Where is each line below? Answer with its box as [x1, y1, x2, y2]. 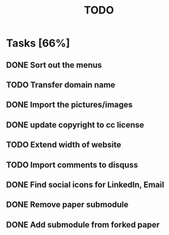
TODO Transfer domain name [6, 80, 116, 90]
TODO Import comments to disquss [6, 160, 138, 170]
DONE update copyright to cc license [6, 120, 144, 130]
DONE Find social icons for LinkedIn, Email [6, 180, 164, 190]
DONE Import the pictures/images [6, 100, 133, 110]
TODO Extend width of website [6, 140, 122, 150]
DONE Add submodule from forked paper [6, 220, 160, 230]
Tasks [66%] [6, 36, 71, 50]
